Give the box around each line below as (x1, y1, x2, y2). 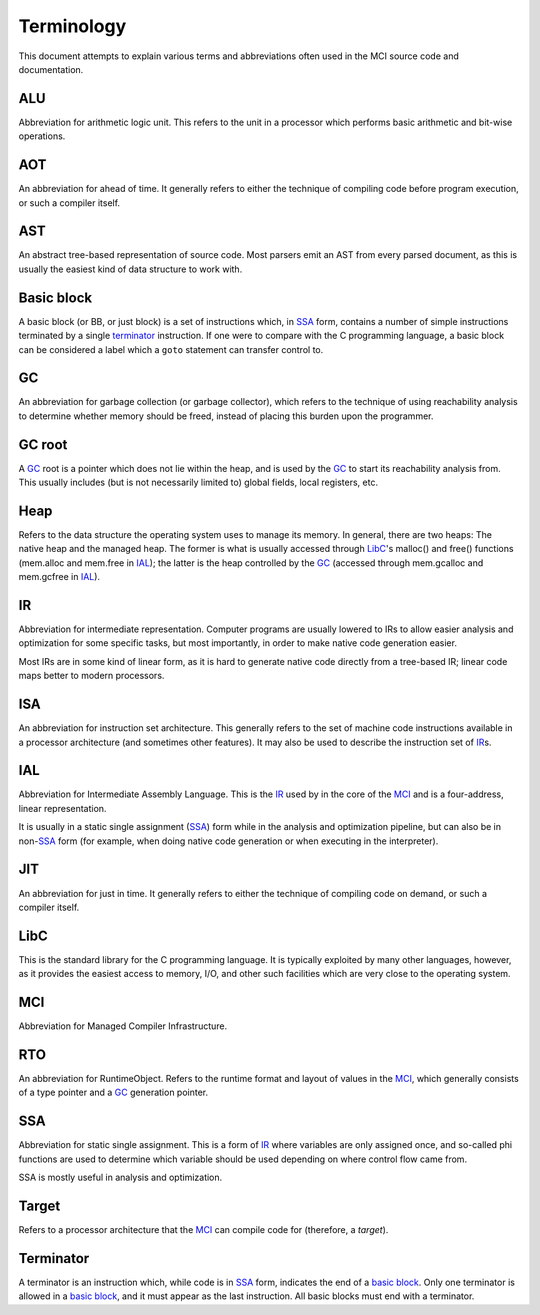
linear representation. (18, 802, 107, 814)
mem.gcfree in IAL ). (18, 571, 100, 583)
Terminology (18, 15, 127, 37)
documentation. (18, 63, 84, 75)
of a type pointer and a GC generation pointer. (18, 1086, 209, 1099)
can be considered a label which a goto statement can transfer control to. (18, 343, 324, 355)
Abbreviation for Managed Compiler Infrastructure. (18, 1020, 228, 1032)
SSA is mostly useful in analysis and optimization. (18, 1171, 223, 1184)
